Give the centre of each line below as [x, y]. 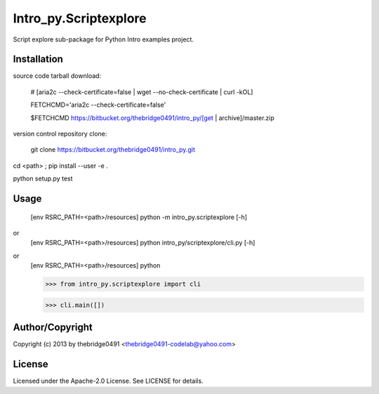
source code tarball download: [57, 76]
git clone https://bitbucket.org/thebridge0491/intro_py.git [113, 150]
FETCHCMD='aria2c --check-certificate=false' [98, 105]
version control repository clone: [60, 134]
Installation [38, 59]
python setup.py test [43, 178]
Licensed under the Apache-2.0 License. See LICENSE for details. [108, 381]
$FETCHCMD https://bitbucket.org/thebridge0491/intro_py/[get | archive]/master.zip [153, 118]
